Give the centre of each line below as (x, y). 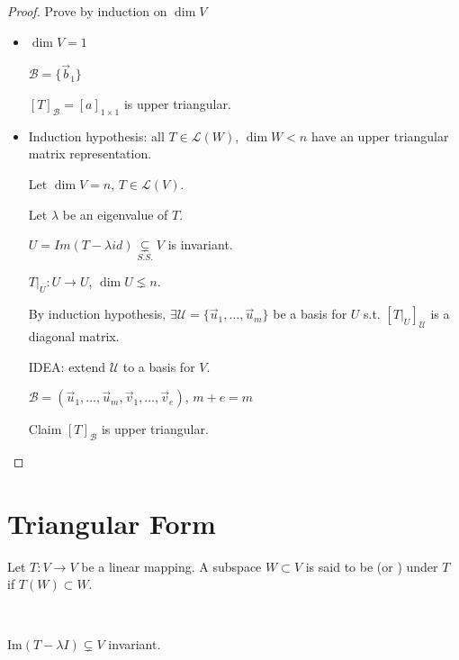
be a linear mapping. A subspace (171, 566)
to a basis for (159, 366)
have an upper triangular (380, 136)
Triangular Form (112, 523)
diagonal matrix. (74, 335)
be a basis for (310, 314)
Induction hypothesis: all (96, 136)
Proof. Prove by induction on (87, 11)
